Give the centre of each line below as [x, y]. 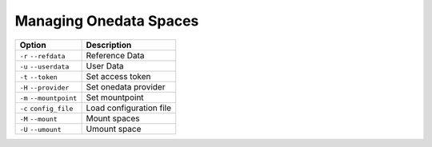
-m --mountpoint [48, 98]
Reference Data [115, 55]
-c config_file [46, 108]
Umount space [114, 129]
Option [33, 45]
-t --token [38, 77]
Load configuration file [129, 108]
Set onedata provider [126, 86]
